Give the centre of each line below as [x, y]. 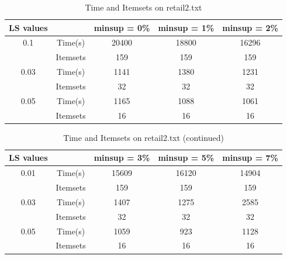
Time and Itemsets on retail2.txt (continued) [143, 137]
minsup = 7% [250, 158]
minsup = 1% [186, 27]
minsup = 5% [186, 158]
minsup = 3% [122, 158]
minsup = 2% [250, 27]
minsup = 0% [122, 27]
